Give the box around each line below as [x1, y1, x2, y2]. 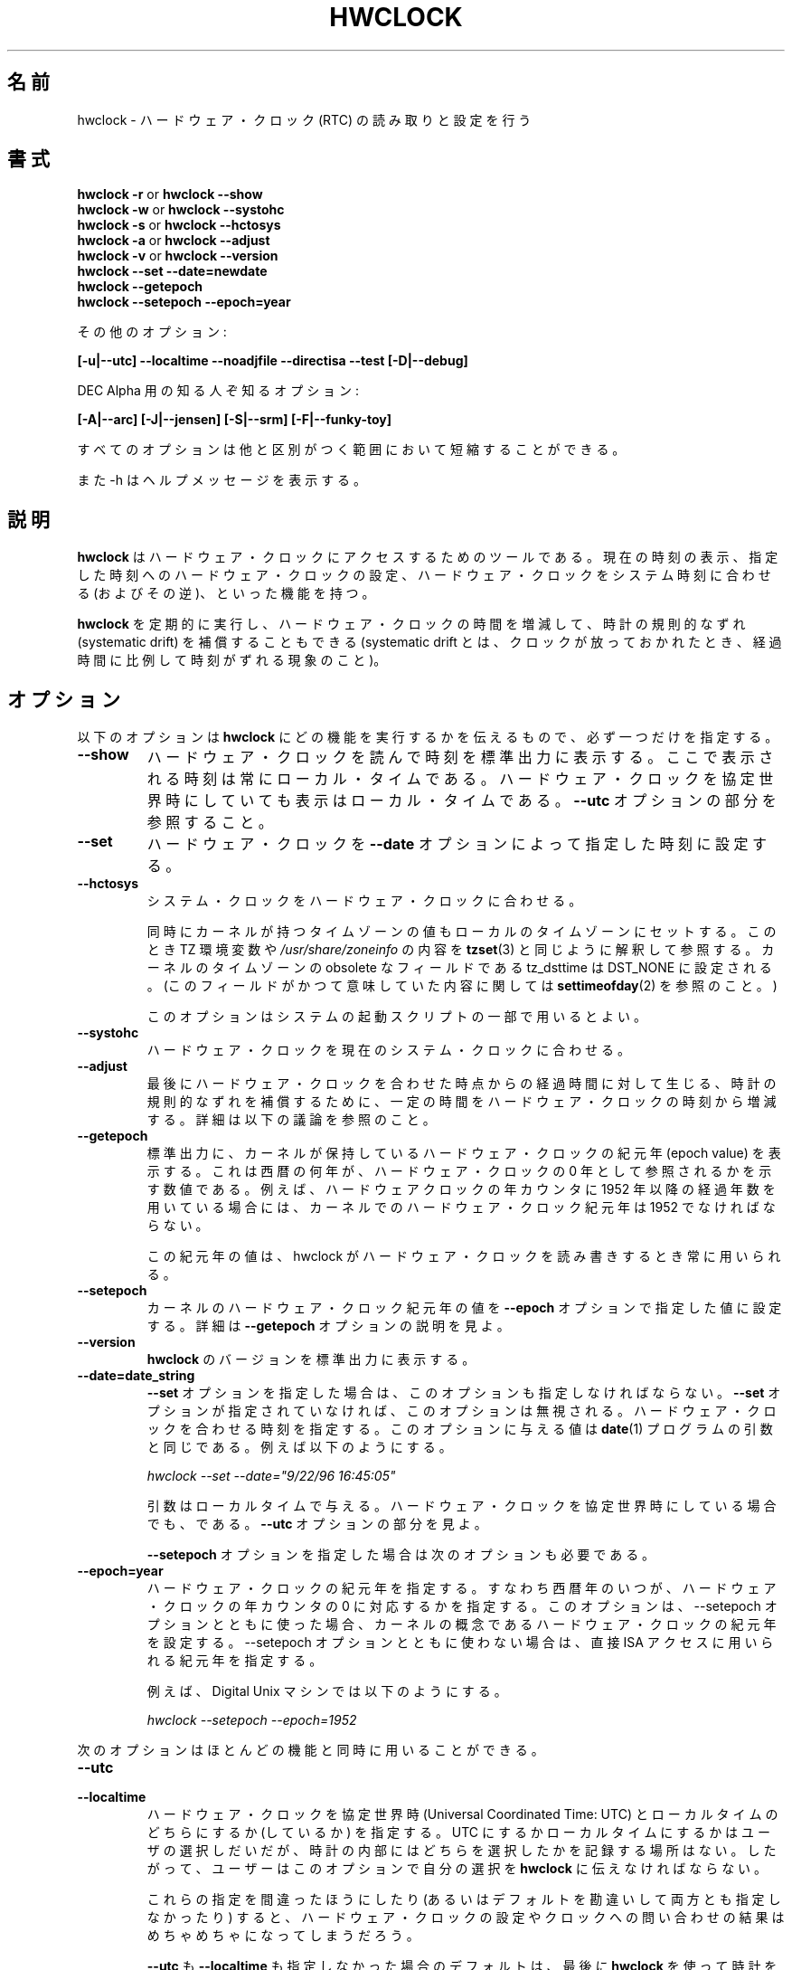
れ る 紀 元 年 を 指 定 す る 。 [146, 1653, 323, 1669]
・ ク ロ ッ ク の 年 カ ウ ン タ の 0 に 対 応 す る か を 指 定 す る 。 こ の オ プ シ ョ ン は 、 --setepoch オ [146, 1598, 778, 1615]
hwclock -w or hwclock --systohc [77, 202, 285, 218]
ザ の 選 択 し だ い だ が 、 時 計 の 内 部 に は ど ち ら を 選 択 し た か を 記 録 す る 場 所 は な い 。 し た [146, 1842, 777, 1859]
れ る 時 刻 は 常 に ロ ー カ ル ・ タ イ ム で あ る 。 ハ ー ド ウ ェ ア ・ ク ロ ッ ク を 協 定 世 [146, 770, 774, 789]
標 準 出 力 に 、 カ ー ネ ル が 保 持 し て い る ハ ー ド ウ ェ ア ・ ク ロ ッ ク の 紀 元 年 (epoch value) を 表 [146, 1145, 781, 1161]
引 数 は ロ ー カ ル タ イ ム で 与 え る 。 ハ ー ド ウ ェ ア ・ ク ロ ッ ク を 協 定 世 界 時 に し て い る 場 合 [146, 1498, 777, 1514]
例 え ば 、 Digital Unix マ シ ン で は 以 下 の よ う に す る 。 [146, 1683, 507, 1700]
